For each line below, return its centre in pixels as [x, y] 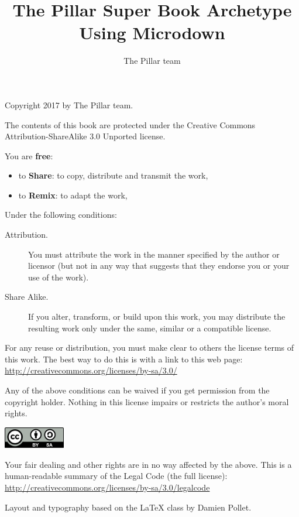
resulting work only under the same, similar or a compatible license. [150, 328]
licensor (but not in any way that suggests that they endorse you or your [159, 266]
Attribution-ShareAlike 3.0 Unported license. [85, 136]
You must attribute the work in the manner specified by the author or [154, 254]
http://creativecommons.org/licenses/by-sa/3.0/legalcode [107, 487]
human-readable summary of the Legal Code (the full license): [116, 476]
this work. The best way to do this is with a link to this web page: [124, 359]
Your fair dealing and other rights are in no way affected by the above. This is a [148, 464]
